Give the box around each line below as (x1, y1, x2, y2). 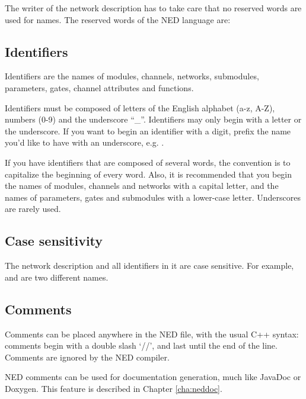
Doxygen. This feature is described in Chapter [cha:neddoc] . (5, 382, 222, 394)
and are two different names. (5, 271, 109, 283)
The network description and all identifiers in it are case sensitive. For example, (5, 259, 294, 272)
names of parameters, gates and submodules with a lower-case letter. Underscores (5, 191, 301, 203)
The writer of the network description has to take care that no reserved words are (5, 2, 302, 14)
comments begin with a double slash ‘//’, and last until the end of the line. (5, 339, 278, 352)
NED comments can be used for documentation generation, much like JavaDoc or (5, 371, 301, 383)
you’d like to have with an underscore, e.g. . (5, 136, 164, 149)
